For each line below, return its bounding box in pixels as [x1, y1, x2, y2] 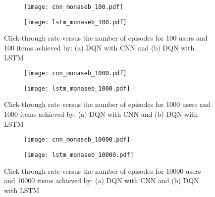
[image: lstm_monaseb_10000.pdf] [24, 151, 134, 158]
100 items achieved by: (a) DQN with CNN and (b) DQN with [4, 42, 195, 52]
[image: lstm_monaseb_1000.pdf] [24, 85, 130, 92]
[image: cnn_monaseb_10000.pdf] [24, 136, 130, 144]
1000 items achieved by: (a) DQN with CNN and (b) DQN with [4, 109, 198, 119]
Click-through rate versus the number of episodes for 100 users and [4, 33, 208, 43]
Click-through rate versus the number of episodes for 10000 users [4, 165, 201, 176]
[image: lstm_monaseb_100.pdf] [24, 18, 127, 26]
